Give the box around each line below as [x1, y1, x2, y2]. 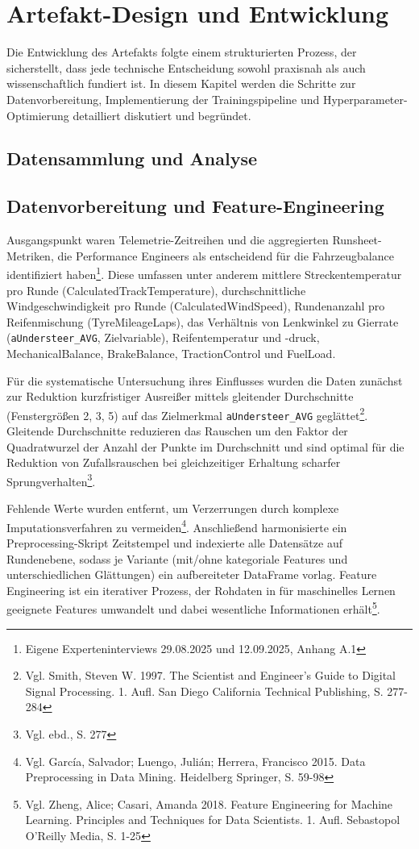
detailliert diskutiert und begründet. [73, 106, 251, 123]
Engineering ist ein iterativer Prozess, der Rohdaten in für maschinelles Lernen [6, 581, 396, 598]
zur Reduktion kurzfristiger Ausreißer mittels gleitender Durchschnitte [6, 388, 354, 405]
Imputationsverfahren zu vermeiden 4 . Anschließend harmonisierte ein [6, 516, 347, 535]
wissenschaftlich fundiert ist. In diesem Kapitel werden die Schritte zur [6, 75, 356, 92]
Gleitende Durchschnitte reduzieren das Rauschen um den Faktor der [6, 422, 348, 439]
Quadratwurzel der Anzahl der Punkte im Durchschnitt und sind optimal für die [6, 438, 404, 455]
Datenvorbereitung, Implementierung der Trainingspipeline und [6, 90, 320, 107]
